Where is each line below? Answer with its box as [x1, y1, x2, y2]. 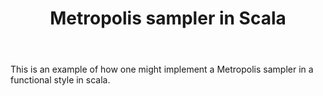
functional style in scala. [10, 74, 111, 86]
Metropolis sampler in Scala [49, 7, 287, 30]
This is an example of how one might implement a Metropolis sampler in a [10, 63, 314, 76]
